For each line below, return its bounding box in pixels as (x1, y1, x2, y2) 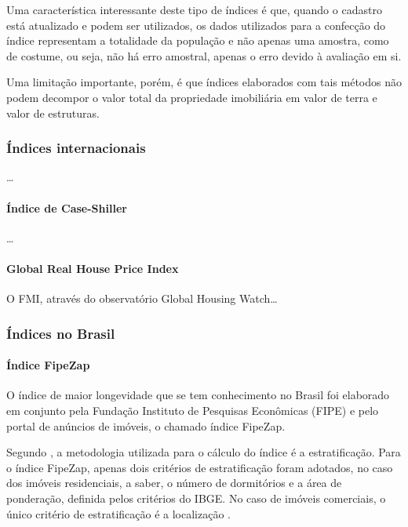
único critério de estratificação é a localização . (6, 505, 231, 522)
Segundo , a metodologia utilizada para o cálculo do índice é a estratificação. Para (6, 444, 401, 460)
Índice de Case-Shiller (6, 199, 127, 216)
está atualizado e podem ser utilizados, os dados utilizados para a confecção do (6, 16, 386, 33)
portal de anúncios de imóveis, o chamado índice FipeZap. (6, 417, 286, 434)
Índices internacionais (6, 138, 146, 158)
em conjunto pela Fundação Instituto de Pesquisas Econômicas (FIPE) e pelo (6, 402, 379, 418)
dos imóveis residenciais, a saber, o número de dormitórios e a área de (6, 474, 342, 491)
